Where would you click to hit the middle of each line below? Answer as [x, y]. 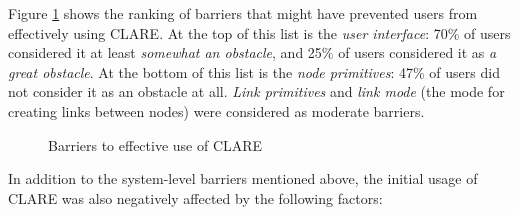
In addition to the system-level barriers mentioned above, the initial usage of [243, 178]
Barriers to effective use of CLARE [155, 144]
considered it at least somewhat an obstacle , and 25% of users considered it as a [252, 52]
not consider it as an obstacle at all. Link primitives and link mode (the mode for [256, 91]
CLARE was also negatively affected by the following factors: [195, 197]
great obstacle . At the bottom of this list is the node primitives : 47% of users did [254, 71]
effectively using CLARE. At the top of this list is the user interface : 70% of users [259, 32]
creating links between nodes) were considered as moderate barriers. [216, 110]
